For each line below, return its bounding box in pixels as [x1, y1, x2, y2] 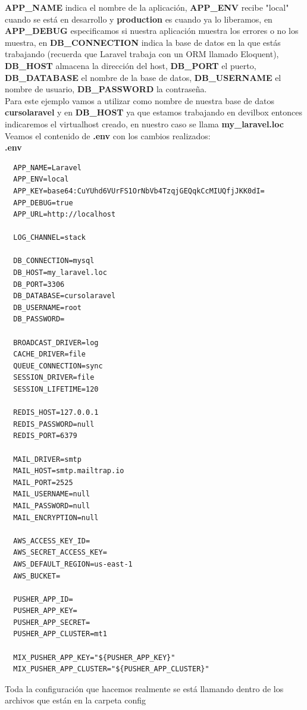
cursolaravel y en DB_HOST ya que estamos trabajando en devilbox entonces [5, 106, 303, 118]
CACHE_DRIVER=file [13, 350, 86, 359]
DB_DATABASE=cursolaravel [13, 292, 116, 301]
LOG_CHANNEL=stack [13, 233, 86, 242]
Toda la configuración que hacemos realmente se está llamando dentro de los [5, 682, 284, 695]
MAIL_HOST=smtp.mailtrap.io [13, 467, 124, 476]
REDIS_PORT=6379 [13, 431, 77, 440]
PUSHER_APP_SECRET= [13, 618, 90, 627]
